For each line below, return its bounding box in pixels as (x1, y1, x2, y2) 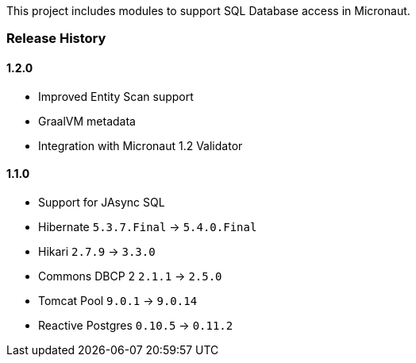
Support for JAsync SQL (38, 195, 165, 209)
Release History (6, 30, 106, 47)
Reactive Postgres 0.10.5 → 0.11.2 (38, 318, 233, 332)
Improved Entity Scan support (38, 89, 194, 103)
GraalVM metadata (38, 114, 136, 128)
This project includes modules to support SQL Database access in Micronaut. (6, 4, 410, 17)
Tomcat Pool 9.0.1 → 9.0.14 (38, 293, 198, 307)
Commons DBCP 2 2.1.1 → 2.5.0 (38, 268, 222, 283)
